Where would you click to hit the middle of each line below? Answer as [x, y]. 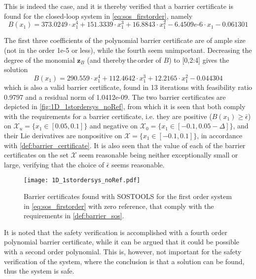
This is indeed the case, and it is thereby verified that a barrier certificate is [119, 6]
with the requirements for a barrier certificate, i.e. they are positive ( [108, 116]
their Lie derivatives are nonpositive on [63, 135]
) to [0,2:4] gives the [199, 60]
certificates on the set [36, 155]
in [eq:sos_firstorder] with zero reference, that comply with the [119, 206]
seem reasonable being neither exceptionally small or [159, 155]
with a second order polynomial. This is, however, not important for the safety [123, 251]
